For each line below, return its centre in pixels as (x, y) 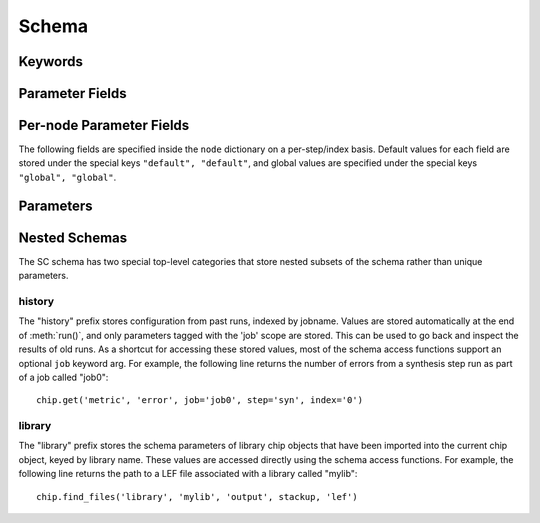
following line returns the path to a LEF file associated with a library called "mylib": (188, 474)
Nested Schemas (73, 237)
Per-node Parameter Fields (104, 125)
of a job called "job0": (63, 377)
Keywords (51, 61)
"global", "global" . (67, 177)
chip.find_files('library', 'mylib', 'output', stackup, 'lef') (197, 496)
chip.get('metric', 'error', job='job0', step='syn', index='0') (200, 400)
